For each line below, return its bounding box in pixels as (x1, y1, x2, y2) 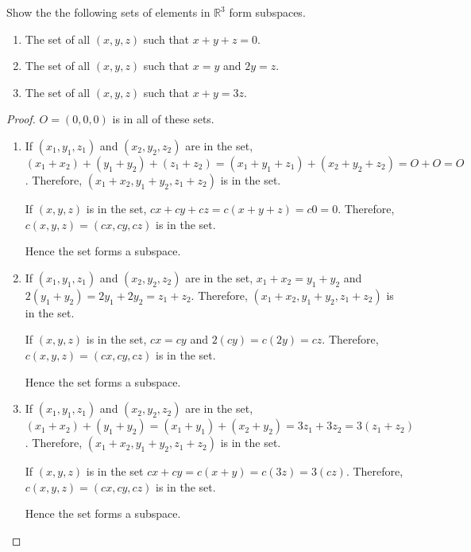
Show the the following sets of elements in (6, 4, 210, 20)
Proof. (6, 111, 36, 127)
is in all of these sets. (112, 111, 214, 127)
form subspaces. (229, 4, 306, 20)
